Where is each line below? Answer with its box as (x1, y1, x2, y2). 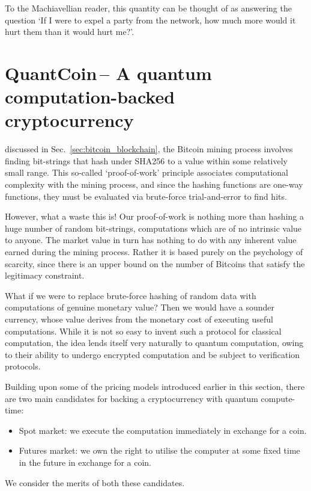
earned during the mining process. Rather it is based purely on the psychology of (5, 245, 303, 258)
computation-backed (5, 84, 175, 109)
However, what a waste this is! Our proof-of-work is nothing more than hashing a (5, 210, 304, 223)
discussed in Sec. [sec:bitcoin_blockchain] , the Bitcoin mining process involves (5, 143, 293, 155)
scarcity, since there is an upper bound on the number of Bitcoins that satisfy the (5, 257, 305, 270)
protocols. (5, 360, 41, 372)
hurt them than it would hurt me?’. (5, 25, 134, 38)
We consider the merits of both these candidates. (5, 476, 185, 489)
